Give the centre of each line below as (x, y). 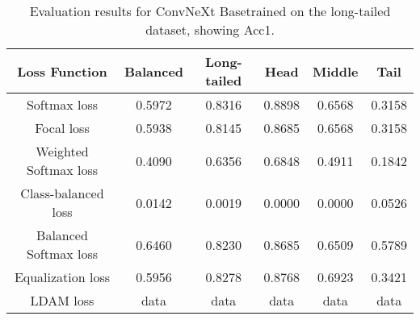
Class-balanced (62, 193)
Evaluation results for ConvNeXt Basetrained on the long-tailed (210, 11)
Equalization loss (62, 277)
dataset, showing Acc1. (210, 29)
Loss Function (62, 71)
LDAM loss (62, 300)
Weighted (62, 151)
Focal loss (62, 128)
